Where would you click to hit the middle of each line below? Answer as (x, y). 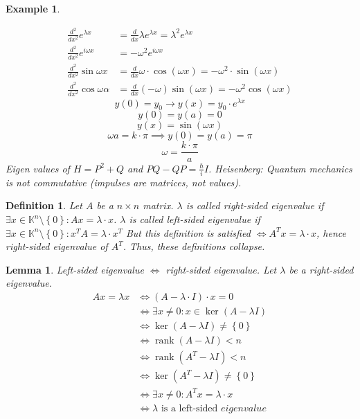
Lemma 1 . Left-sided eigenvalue (75, 269)
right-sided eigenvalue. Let (221, 269)
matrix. (158, 205)
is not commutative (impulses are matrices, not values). (124, 182)
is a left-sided (189, 408)
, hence (331, 232)
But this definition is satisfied (188, 232)
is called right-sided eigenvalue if (255, 205)
